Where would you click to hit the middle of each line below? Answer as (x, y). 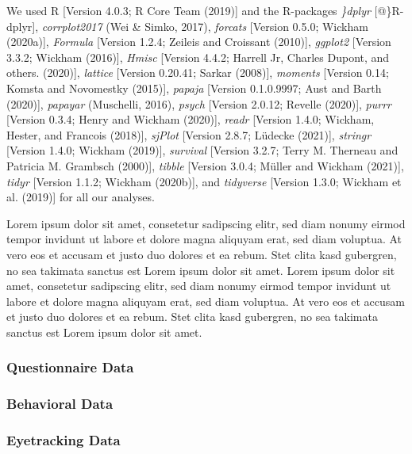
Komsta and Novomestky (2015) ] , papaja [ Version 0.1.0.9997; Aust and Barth (194, 88)
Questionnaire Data (70, 367)
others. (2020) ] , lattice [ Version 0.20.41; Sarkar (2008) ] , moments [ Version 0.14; (198, 72)
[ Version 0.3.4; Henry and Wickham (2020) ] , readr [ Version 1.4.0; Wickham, (191, 119)
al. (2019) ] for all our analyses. (81, 197)
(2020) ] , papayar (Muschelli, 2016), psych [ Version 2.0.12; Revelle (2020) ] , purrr (199, 103)
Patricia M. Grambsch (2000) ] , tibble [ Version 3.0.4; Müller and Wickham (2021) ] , (205, 165)
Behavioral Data (60, 404)
